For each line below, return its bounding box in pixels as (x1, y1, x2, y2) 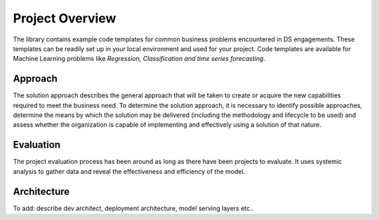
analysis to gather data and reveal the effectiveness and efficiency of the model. (13, 167, 246, 175)
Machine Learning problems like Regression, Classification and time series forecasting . (13, 55, 266, 63)
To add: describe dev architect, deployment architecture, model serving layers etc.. (13, 204, 254, 212)
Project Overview (13, 11, 117, 26)
